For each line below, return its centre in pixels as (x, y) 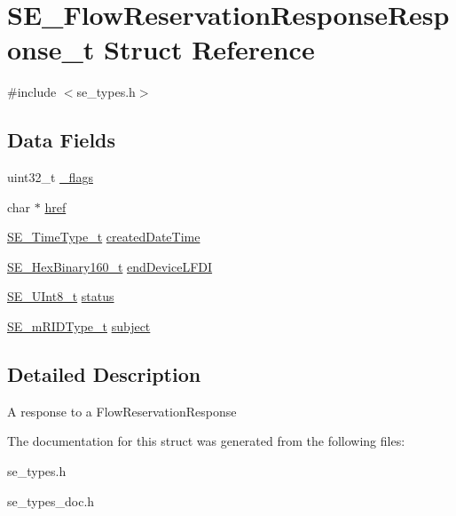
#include (32, 92)
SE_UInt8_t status (61, 296)
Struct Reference (209, 49)
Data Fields (62, 140)
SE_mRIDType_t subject (79, 326)
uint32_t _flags (50, 177)
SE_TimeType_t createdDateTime (104, 237)
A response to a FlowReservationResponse (122, 411)
